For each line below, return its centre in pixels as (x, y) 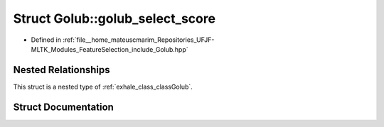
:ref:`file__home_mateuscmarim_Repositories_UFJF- (139, 40)
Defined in (46, 40)
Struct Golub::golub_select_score (114, 18)
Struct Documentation (63, 107)
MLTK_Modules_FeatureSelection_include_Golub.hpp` (110, 49)
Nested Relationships (62, 70)
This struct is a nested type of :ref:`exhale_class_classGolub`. (103, 87)
